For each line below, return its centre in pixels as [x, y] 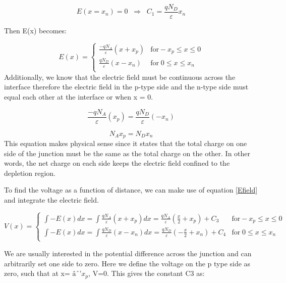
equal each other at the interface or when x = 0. [79, 97]
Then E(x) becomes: [35, 31]
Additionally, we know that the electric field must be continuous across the [120, 77]
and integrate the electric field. [51, 200]
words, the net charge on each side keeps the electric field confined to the [117, 163]
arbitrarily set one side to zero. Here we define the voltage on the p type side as [127, 263]
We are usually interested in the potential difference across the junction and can [128, 253]
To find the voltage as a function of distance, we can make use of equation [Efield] [131, 190]
